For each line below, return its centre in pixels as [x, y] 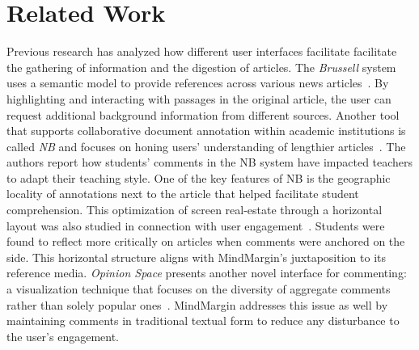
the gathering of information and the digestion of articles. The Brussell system [201, 67]
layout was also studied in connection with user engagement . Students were [196, 225]
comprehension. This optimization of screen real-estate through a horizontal [195, 210]
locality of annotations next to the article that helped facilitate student [183, 194]
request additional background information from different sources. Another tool [203, 114]
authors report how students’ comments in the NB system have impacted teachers [210, 162]
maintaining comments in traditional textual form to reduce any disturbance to [203, 320]
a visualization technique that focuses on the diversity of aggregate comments [199, 289]
